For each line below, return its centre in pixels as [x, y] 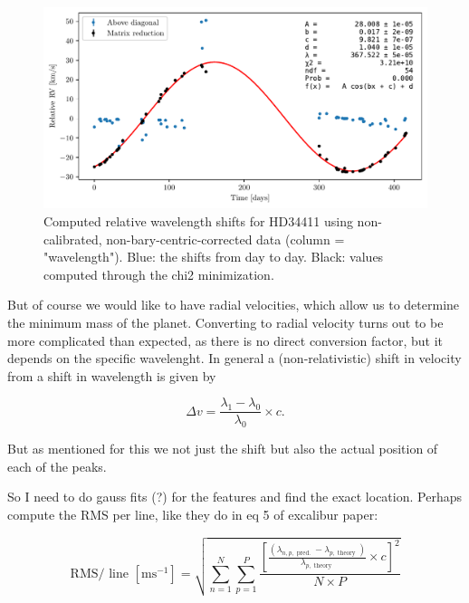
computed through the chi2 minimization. [159, 274]
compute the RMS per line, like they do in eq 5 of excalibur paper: [193, 514]
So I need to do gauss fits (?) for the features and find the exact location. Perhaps [234, 497]
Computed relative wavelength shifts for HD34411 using [198, 220]
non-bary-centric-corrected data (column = [225, 239]
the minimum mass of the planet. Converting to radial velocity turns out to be [225, 322]
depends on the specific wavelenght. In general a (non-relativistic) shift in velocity [234, 358]
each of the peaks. [57, 466]
